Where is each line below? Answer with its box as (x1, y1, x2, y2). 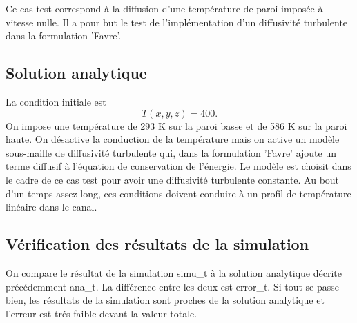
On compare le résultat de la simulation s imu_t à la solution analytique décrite (6, 265, 342, 280)
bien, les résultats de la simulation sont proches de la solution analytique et (6, 293, 325, 307)
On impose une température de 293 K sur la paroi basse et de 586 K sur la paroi (6, 118, 347, 133)
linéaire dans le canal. (6, 199, 97, 214)
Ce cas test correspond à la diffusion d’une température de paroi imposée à (6, 1, 323, 15)
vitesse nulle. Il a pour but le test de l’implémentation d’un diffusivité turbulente (6, 14, 348, 29)
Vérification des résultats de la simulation (6, 233, 309, 255)
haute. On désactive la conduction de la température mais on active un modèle (6, 132, 340, 146)
